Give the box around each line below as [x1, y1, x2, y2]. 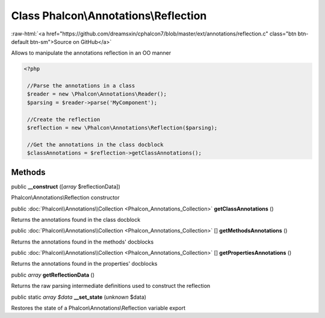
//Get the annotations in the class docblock [27, 141, 164, 148]
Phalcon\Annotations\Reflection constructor [11, 194, 120, 201]
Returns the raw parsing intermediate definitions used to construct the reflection [11, 283, 211, 290]
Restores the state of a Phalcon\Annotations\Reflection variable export [11, 304, 186, 312]
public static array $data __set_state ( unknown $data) [11, 293, 147, 301]
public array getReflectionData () [11, 271, 95, 278]
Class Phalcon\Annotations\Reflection [11, 9, 207, 22]
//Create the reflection [27, 116, 101, 123]
